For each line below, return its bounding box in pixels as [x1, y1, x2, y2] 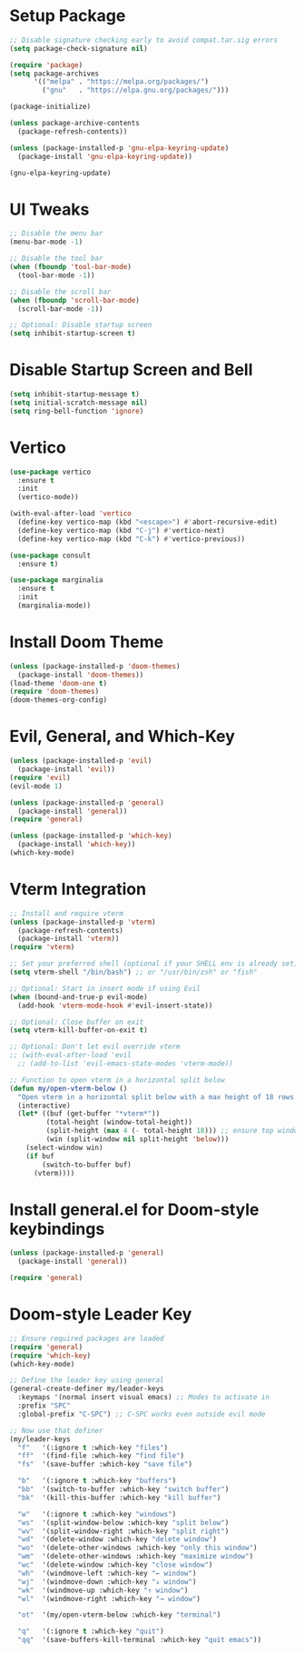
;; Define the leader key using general [9, 1376, 165, 1385]
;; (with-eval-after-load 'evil [9, 1051, 132, 1060]
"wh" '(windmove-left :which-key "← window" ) [17, 1568, 197, 1578]
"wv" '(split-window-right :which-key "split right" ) [17, 1527, 230, 1536]
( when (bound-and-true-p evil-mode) [9, 992, 148, 1001]
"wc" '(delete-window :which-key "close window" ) [17, 1560, 213, 1569]
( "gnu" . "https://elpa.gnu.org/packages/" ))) [42, 85, 230, 95]
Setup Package [9, 5, 126, 26]
